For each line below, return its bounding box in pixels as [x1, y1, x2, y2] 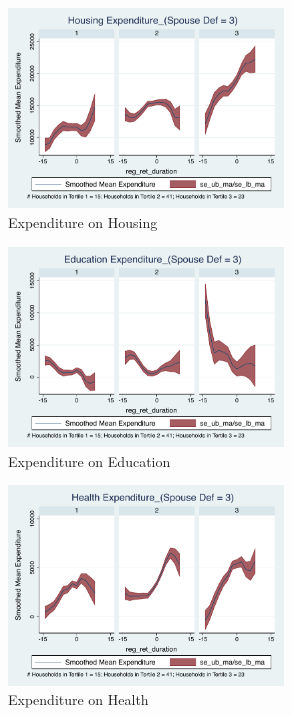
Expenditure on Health [8, 689, 149, 710]
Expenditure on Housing [8, 212, 158, 233]
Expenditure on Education [8, 450, 171, 471]
